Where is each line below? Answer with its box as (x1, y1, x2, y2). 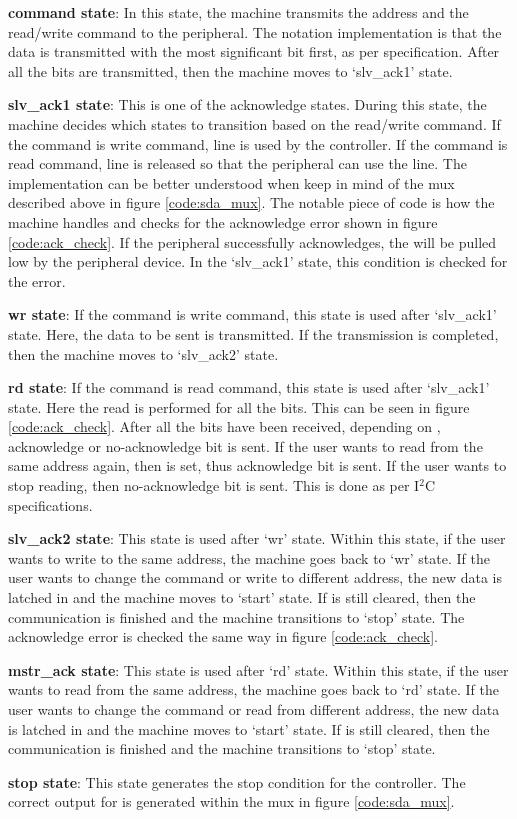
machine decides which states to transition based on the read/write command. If (8, 113, 501, 134)
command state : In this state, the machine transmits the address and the (8, 2, 469, 22)
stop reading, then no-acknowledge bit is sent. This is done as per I (8, 475, 420, 496)
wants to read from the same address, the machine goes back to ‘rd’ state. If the (8, 679, 499, 700)
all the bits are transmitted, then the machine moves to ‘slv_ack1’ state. (8, 60, 453, 81)
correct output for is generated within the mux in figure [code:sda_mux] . (8, 791, 455, 812)
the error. (8, 270, 66, 291)
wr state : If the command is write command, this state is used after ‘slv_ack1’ (8, 304, 497, 325)
